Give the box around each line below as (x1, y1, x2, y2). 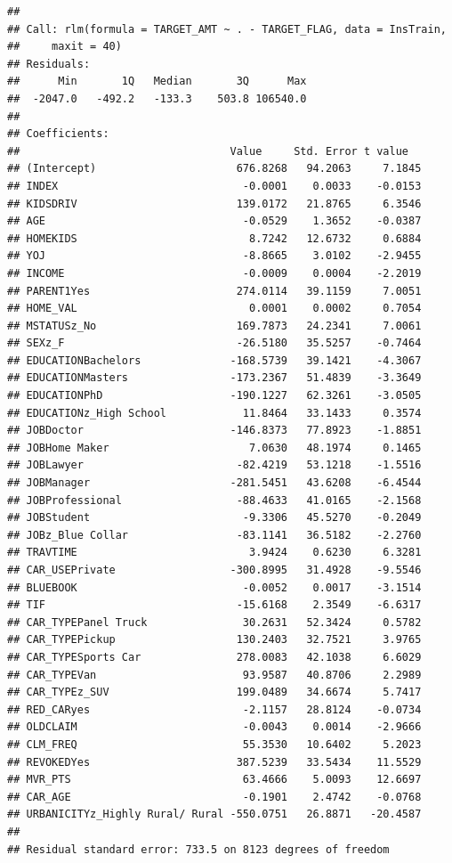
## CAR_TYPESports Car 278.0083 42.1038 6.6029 (7, 650, 422, 664)
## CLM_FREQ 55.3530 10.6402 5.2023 (7, 737, 422, 751)
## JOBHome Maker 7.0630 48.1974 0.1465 (7, 441, 422, 454)
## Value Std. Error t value (7, 144, 409, 158)
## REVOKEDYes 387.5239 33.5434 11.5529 (7, 755, 422, 769)
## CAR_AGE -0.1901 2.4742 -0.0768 (7, 790, 422, 803)
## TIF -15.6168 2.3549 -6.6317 (7, 598, 422, 612)
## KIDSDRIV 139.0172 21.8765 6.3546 (7, 197, 422, 210)
